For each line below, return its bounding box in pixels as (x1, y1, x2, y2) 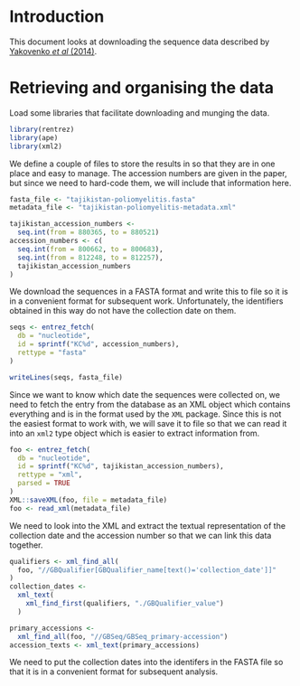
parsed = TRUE (17, 479, 70, 488)
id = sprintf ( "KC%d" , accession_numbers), (17, 340, 180, 349)
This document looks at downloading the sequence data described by (9, 36, 270, 47)
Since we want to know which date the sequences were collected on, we (9, 389, 280, 399)
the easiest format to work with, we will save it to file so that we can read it (9, 418, 287, 428)
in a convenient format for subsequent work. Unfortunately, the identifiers (9, 296, 284, 306)
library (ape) (9, 133, 59, 142)
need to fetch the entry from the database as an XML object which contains (9, 399, 291, 409)
